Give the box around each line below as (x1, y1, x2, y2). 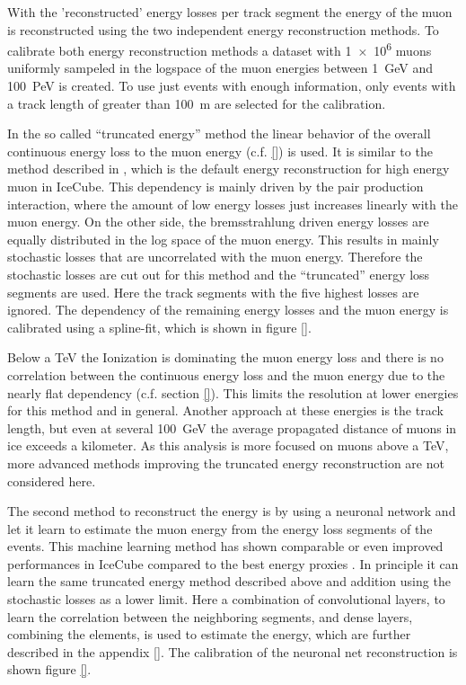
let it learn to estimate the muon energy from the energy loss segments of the (7, 519, 433, 538)
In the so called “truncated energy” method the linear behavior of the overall (7, 124, 431, 143)
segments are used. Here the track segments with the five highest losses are (7, 282, 419, 301)
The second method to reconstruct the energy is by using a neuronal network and (7, 502, 456, 520)
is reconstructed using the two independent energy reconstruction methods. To (7, 20, 439, 39)
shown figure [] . (7, 660, 92, 679)
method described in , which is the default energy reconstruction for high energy (7, 159, 450, 178)
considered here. (7, 471, 96, 490)
